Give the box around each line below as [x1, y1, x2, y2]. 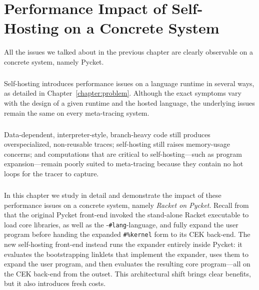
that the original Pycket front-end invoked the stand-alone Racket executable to [4, 209, 249, 220]
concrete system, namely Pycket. [4, 56, 104, 67]
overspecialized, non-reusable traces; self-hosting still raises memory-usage [4, 139, 230, 149]
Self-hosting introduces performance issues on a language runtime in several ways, [4, 78, 254, 88]
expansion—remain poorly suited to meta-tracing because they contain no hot [4, 158, 243, 169]
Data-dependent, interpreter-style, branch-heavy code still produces [4, 129, 210, 139]
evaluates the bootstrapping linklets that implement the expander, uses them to [4, 248, 248, 259]
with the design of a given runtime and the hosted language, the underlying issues [4, 98, 255, 108]
